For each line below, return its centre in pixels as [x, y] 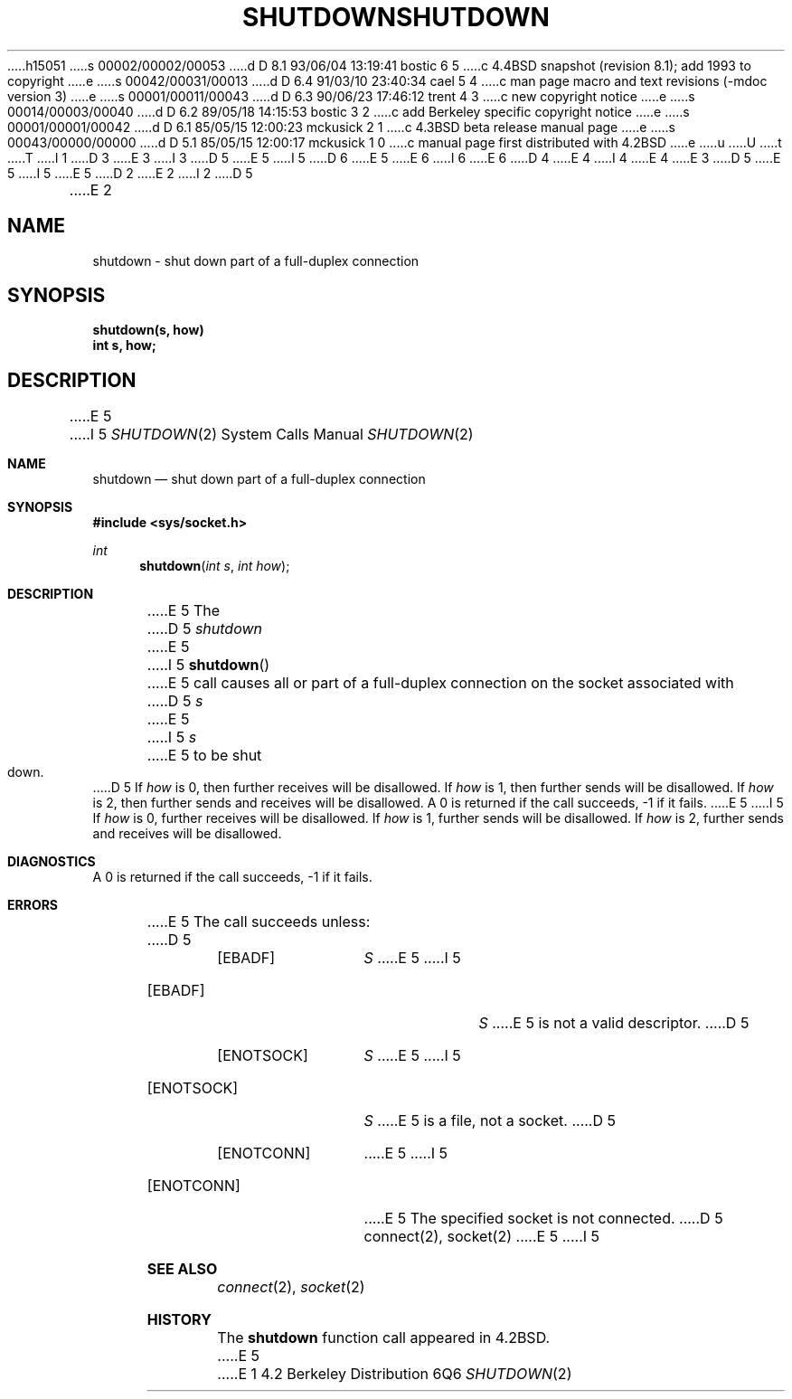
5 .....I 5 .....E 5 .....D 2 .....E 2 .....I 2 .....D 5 [130, 173]
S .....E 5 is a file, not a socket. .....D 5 [490, 1121]
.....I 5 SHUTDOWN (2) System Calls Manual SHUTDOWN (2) [271, 435]
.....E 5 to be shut [204, 756]
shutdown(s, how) [148, 330]
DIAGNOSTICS [52, 862]
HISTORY [179, 1320]
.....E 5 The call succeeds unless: [259, 922]
